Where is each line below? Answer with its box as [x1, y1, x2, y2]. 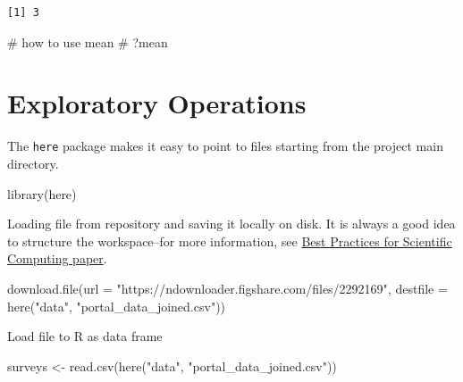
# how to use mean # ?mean [7, 32, 168, 51]
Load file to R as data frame [7, 327, 163, 345]
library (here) [7, 184, 77, 203]
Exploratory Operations [7, 85, 307, 121]
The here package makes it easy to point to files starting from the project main [7, 137, 443, 155]
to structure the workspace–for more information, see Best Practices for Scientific [7, 231, 452, 250]
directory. [7, 154, 59, 172]
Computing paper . [7, 249, 107, 268]
